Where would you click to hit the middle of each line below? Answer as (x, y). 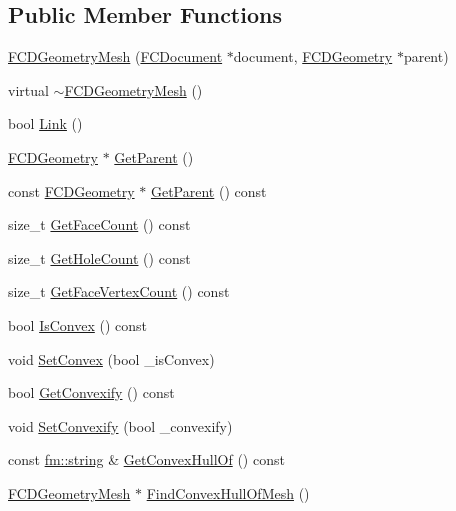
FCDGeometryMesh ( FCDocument (115, 56)
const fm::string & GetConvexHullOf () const (146, 459)
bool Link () (45, 123)
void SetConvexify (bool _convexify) (120, 425)
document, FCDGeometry (313, 56)
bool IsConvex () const (77, 324)
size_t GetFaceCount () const (99, 224)
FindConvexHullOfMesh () (228, 492)
